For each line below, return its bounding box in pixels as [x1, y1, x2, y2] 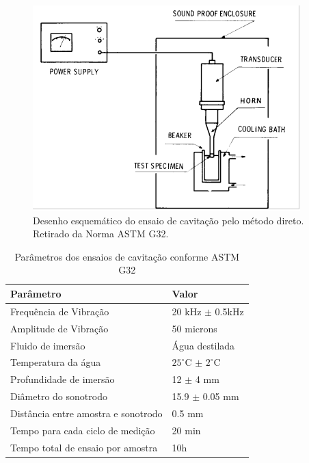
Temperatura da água [10, 355, 101, 369]
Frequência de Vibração [10, 304, 109, 318]
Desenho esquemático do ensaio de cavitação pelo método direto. [33, 213, 304, 227]
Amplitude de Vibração [10, 321, 109, 335]
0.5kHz [215, 304, 244, 318]
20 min [172, 423, 201, 437]
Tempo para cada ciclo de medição [10, 423, 155, 437]
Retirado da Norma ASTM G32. [33, 226, 169, 241]
